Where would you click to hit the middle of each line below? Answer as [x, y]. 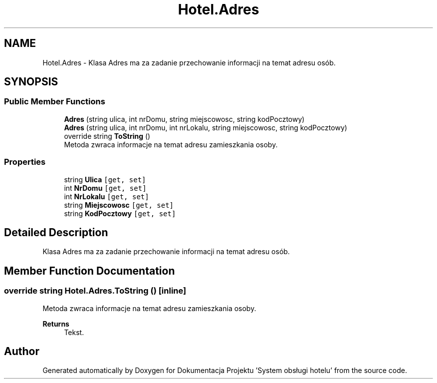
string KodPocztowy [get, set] [120, 213]
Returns [56, 324]
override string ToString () [107, 136]
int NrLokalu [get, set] [107, 196]
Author [22, 352]
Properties [25, 162]
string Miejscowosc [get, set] [119, 205]
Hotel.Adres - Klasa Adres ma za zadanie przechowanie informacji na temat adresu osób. [189, 62]
